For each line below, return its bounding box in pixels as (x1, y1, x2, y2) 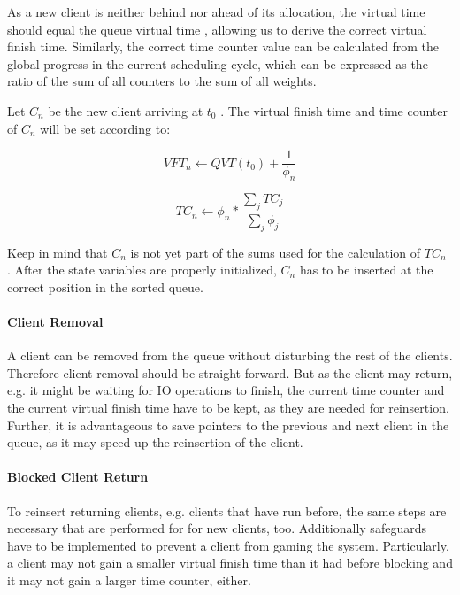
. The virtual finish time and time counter (220, 101, 448, 120)
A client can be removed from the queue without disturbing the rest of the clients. (7, 346, 453, 365)
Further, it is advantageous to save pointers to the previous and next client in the (7, 415, 449, 434)
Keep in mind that (7, 243, 108, 261)
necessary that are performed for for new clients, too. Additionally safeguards (7, 519, 426, 537)
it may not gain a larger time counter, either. (7, 570, 251, 589)
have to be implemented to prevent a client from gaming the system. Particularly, (7, 536, 449, 554)
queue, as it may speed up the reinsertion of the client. (7, 433, 303, 452)
